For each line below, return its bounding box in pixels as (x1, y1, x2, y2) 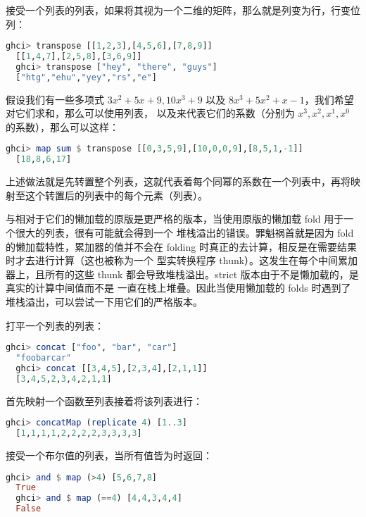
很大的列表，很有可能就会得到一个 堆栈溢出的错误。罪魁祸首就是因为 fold (15, 225, 354, 239)
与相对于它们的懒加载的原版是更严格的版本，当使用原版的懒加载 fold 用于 (6, 211, 344, 226)
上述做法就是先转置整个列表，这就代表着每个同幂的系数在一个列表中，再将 (6, 174, 351, 189)
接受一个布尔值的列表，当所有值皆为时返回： (6, 448, 213, 462)
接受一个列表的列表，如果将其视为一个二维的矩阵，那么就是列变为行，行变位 (6, 3, 360, 17)
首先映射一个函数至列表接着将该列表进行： (6, 393, 203, 408)
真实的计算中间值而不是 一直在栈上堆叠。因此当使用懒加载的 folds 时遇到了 (6, 280, 351, 295)
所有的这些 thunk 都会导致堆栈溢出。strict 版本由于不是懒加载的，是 (44, 266, 359, 281)
